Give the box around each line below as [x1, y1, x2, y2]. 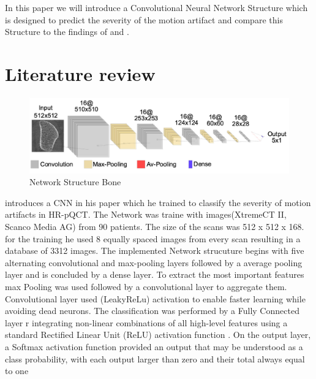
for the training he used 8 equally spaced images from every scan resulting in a [5, 232, 301, 245]
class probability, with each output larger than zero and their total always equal [5, 352, 305, 365]
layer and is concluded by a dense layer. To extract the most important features [5, 268, 304, 281]
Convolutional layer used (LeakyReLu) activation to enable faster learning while [5, 292, 306, 305]
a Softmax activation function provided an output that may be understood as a [5, 340, 303, 353]
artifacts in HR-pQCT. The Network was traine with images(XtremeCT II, [5, 208, 287, 221]
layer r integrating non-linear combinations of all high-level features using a [5, 316, 288, 329]
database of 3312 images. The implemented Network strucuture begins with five [5, 244, 304, 257]
